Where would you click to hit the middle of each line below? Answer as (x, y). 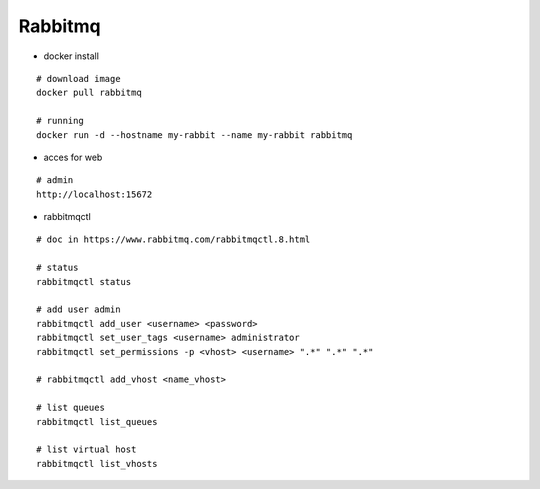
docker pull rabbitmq (89, 93)
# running (60, 121)
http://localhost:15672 (94, 194)
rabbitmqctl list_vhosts (97, 463)
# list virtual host (86, 449)
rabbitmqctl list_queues (97, 421)
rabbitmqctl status (84, 281)
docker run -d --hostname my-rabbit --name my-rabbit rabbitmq (194, 134)
